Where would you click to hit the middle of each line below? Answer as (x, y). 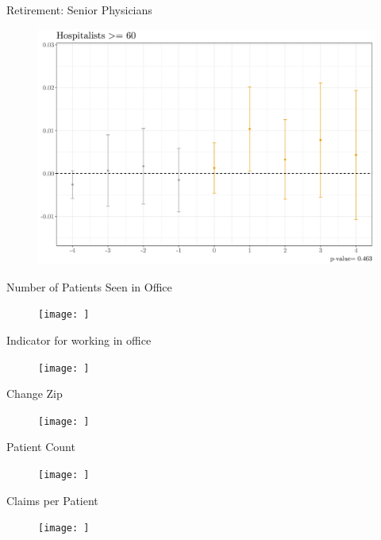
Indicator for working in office (79, 339)
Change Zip (35, 393)
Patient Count (41, 447)
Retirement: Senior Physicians (79, 10)
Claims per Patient (52, 500)
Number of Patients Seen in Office (89, 286)
